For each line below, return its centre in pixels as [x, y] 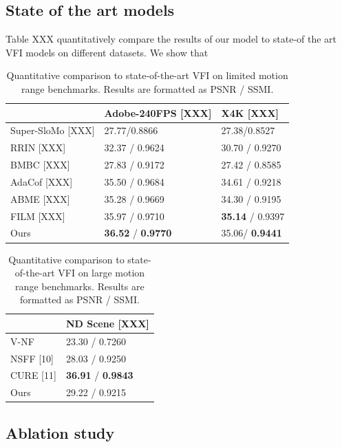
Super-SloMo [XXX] [53, 130]
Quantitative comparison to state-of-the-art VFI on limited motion [147, 75]
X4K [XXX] [250, 112]
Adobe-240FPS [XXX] [158, 112]
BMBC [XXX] [40, 165]
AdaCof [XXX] [42, 181]
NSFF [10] [32, 358]
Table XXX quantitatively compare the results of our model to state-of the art [171, 39]
